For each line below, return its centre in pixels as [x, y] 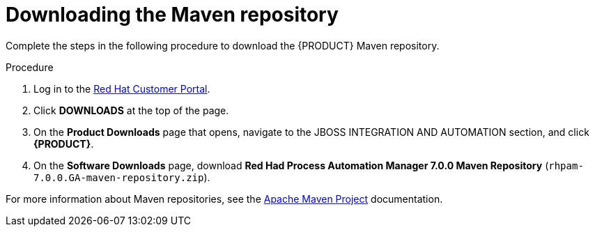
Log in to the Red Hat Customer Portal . [122, 88]
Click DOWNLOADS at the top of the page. [131, 110]
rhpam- [566, 165]
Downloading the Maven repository [172, 15]
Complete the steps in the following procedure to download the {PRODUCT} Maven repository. [223, 45]
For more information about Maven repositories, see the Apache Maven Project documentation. [224, 199]
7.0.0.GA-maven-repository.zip [119, 177]
